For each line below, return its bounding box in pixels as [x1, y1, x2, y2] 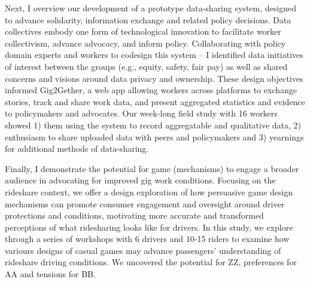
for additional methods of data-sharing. [5, 142, 149, 155]
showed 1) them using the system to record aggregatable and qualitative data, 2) [5, 118, 302, 131]
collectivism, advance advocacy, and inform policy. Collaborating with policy [5, 36, 286, 49]
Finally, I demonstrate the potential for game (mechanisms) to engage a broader [5, 162, 299, 174]
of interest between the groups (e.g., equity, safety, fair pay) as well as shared [5, 60, 288, 72]
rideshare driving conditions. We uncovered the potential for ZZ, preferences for [5, 256, 297, 268]
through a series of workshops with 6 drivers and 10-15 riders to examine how [5, 232, 290, 245]
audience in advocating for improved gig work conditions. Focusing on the [5, 174, 276, 186]
